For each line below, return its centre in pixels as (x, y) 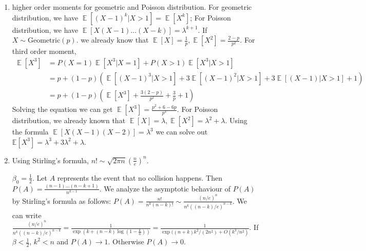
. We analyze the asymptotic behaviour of (165, 188)
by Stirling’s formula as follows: (62, 200)
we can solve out (182, 132)
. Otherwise (126, 242)
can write (27, 215)
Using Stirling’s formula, (51, 160)
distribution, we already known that (69, 120)
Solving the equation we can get (62, 109)
